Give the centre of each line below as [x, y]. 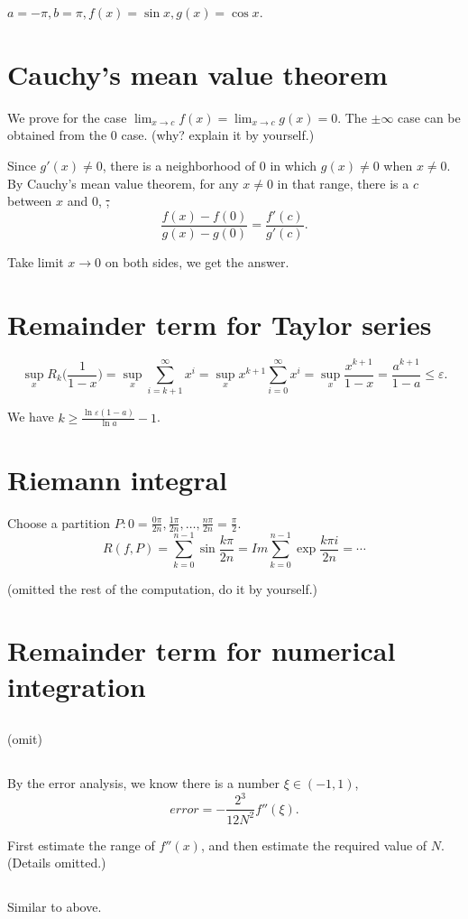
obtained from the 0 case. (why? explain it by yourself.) [161, 135]
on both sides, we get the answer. [197, 261]
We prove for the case [67, 117]
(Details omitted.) [57, 863]
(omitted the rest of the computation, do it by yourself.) [163, 588]
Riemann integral [117, 479]
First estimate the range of [81, 845]
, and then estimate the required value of [314, 845]
